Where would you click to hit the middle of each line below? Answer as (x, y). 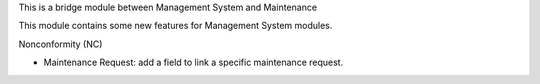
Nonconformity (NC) (60, 44)
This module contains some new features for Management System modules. (175, 26)
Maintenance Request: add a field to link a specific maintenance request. (193, 62)
